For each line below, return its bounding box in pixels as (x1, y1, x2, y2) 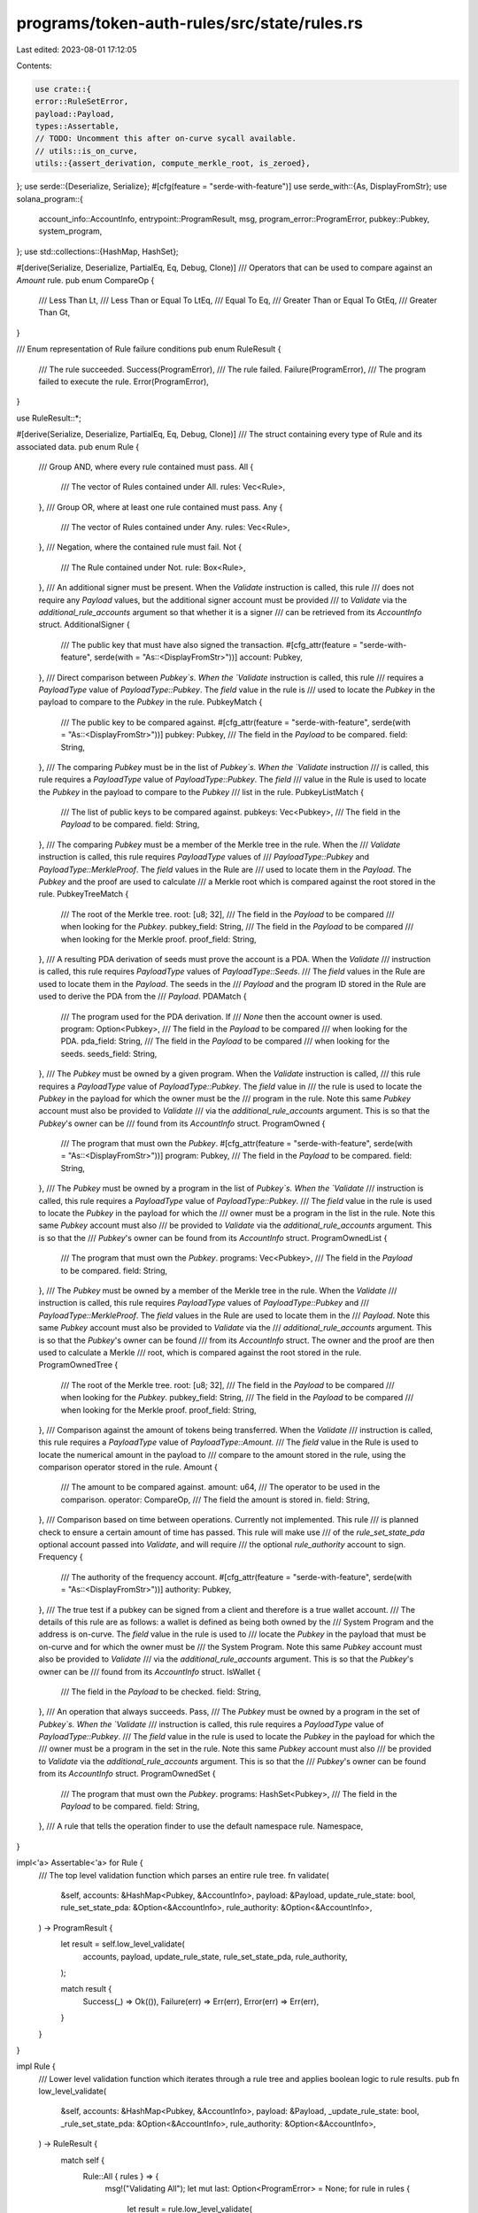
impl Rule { (16, 2061, 57, 2071)
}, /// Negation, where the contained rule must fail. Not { (38, 542, 243, 552)
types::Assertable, (35, 121, 119, 132)
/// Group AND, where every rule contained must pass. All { (38, 461, 254, 472)
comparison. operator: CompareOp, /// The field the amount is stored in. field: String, (60, 1494, 371, 1505)
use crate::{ (35, 84, 92, 94)
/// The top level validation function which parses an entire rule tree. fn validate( (38, 1870, 329, 1880)
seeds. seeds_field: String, (60, 1048, 158, 1059)
